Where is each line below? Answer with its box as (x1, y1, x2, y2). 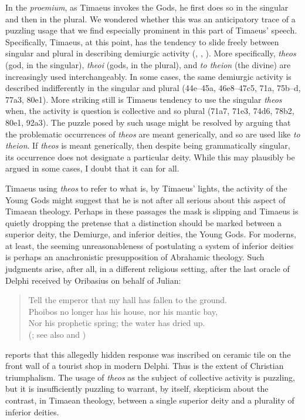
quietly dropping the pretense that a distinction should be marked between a (5, 216, 282, 229)
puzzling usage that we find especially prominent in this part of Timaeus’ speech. (5, 24, 297, 36)
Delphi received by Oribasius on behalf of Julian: (5, 274, 181, 286)
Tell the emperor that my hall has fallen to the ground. (28, 294, 227, 306)
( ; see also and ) (28, 328, 86, 341)
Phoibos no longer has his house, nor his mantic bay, (28, 305, 218, 317)
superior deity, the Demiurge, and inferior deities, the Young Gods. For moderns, (5, 228, 296, 240)
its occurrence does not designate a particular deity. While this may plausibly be (5, 150, 295, 163)
